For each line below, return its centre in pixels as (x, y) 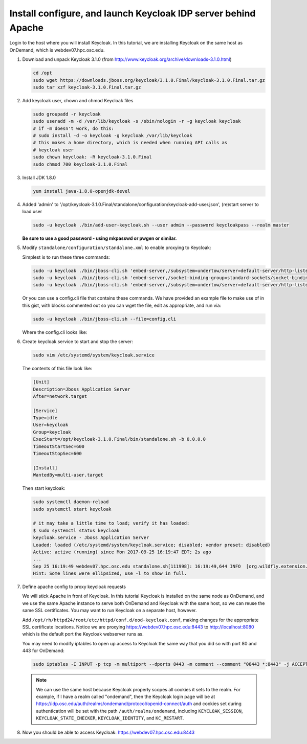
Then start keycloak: (44, 488)
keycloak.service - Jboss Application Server (91, 538)
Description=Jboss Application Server (82, 389)
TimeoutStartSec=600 (59, 446)
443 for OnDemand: (43, 651)
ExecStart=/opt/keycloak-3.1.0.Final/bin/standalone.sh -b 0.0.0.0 (119, 439)
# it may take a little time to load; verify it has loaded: (111, 523)
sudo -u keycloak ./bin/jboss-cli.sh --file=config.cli (105, 319)
